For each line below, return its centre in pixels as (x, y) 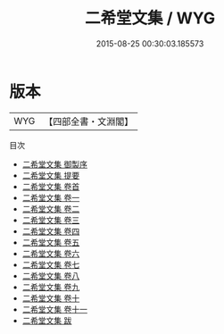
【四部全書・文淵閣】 (89, 121)
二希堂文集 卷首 (51, 186)
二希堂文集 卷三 (51, 220)
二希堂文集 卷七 (51, 264)
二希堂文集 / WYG (150, 18)
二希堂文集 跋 (47, 320)
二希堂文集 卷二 (51, 209)
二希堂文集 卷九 (51, 287)
